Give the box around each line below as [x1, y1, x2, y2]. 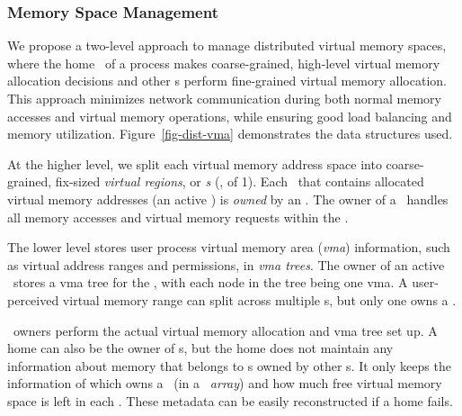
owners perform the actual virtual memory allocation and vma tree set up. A [13, 321, 438, 339]
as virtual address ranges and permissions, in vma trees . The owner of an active [7, 255, 445, 274]
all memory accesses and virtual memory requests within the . [7, 207, 349, 226]
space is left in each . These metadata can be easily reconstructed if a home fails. [7, 391, 453, 410]
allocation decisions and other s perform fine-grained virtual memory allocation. [7, 71, 447, 90]
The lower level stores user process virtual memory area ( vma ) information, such [7, 238, 450, 257]
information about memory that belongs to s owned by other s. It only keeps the [7, 356, 451, 375]
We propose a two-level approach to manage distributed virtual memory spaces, [7, 36, 447, 55]
